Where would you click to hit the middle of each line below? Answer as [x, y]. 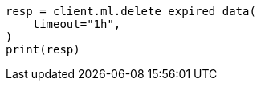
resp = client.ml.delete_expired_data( [131, 11]
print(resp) [43, 49]
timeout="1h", [77, 24]
